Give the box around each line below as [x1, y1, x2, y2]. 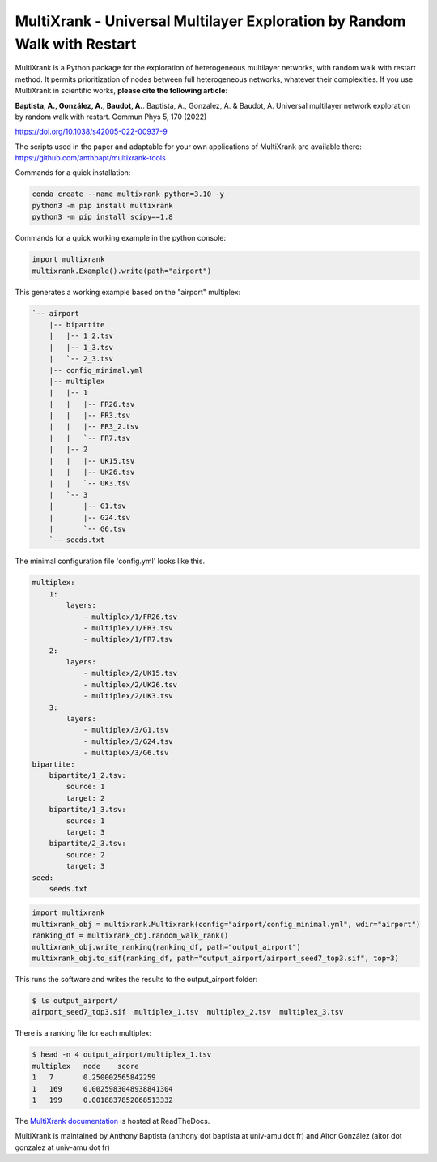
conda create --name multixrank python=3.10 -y [32, 190, 224, 199]
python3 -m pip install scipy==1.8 [32, 212, 173, 222]
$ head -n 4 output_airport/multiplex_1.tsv [32, 1050, 212, 1059]
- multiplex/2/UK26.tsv [83, 680, 178, 689]
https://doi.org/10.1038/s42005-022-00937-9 [15, 126, 168, 137]
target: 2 [66, 793, 105, 802]
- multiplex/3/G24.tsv [83, 737, 173, 745]
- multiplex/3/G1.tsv [83, 725, 169, 735]
